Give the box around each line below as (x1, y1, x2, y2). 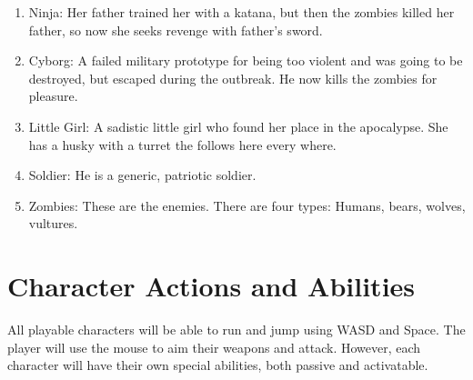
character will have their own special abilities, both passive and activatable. (7, 355, 428, 375)
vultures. (28, 214, 78, 233)
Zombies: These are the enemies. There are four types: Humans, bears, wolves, (28, 195, 466, 215)
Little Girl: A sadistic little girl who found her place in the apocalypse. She (28, 116, 448, 135)
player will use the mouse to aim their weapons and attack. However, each (7, 337, 421, 356)
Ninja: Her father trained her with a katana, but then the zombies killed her (28, 3, 455, 21)
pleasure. (28, 86, 78, 105)
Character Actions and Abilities (7, 267, 416, 305)
